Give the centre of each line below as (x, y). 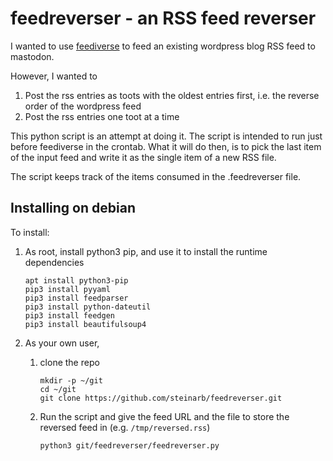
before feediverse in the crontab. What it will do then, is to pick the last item (166, 146)
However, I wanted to (54, 76)
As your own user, (62, 343)
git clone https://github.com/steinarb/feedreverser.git (161, 398)
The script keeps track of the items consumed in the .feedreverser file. (156, 176)
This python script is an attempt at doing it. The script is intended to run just (166, 136)
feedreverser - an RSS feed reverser (163, 18)
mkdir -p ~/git (71, 380)
